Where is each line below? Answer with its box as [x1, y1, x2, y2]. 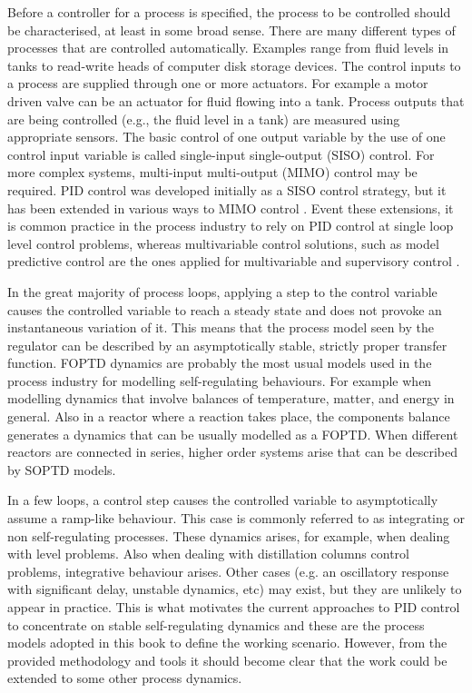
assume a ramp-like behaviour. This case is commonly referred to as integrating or [7, 509, 465, 528]
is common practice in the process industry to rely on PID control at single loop [7, 216, 454, 235]
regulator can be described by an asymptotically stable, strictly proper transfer [7, 335, 447, 354]
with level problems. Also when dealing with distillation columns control [7, 544, 409, 563]
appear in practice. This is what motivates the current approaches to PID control [7, 598, 460, 616]
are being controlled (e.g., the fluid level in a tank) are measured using [7, 109, 400, 128]
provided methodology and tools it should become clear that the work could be [7, 650, 447, 669]
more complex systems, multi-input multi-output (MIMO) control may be [7, 163, 418, 182]
